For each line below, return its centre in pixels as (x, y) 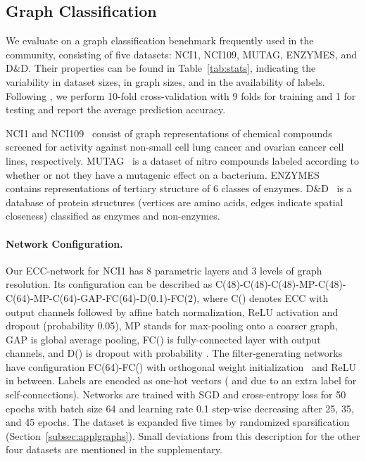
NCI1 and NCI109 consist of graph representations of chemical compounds (169, 133)
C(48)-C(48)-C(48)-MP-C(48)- (280, 284)
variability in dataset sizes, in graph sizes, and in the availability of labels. (165, 81)
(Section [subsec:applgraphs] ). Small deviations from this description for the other (183, 435)
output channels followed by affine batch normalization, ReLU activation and (172, 311)
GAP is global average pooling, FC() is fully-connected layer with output (163, 339)
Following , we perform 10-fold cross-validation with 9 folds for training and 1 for (181, 95)
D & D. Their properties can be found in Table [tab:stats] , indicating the (161, 68)
